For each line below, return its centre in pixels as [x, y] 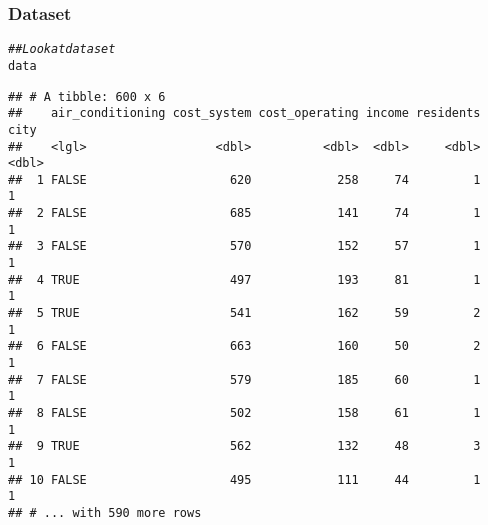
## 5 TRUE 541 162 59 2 [244, 313]
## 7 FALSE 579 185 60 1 [244, 379]
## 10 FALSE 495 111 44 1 [244, 479]
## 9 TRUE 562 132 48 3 [244, 446]
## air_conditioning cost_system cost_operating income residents [244, 113]
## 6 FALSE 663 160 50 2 [244, 346]
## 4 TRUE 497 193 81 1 [244, 279]
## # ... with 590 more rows [105, 512]
